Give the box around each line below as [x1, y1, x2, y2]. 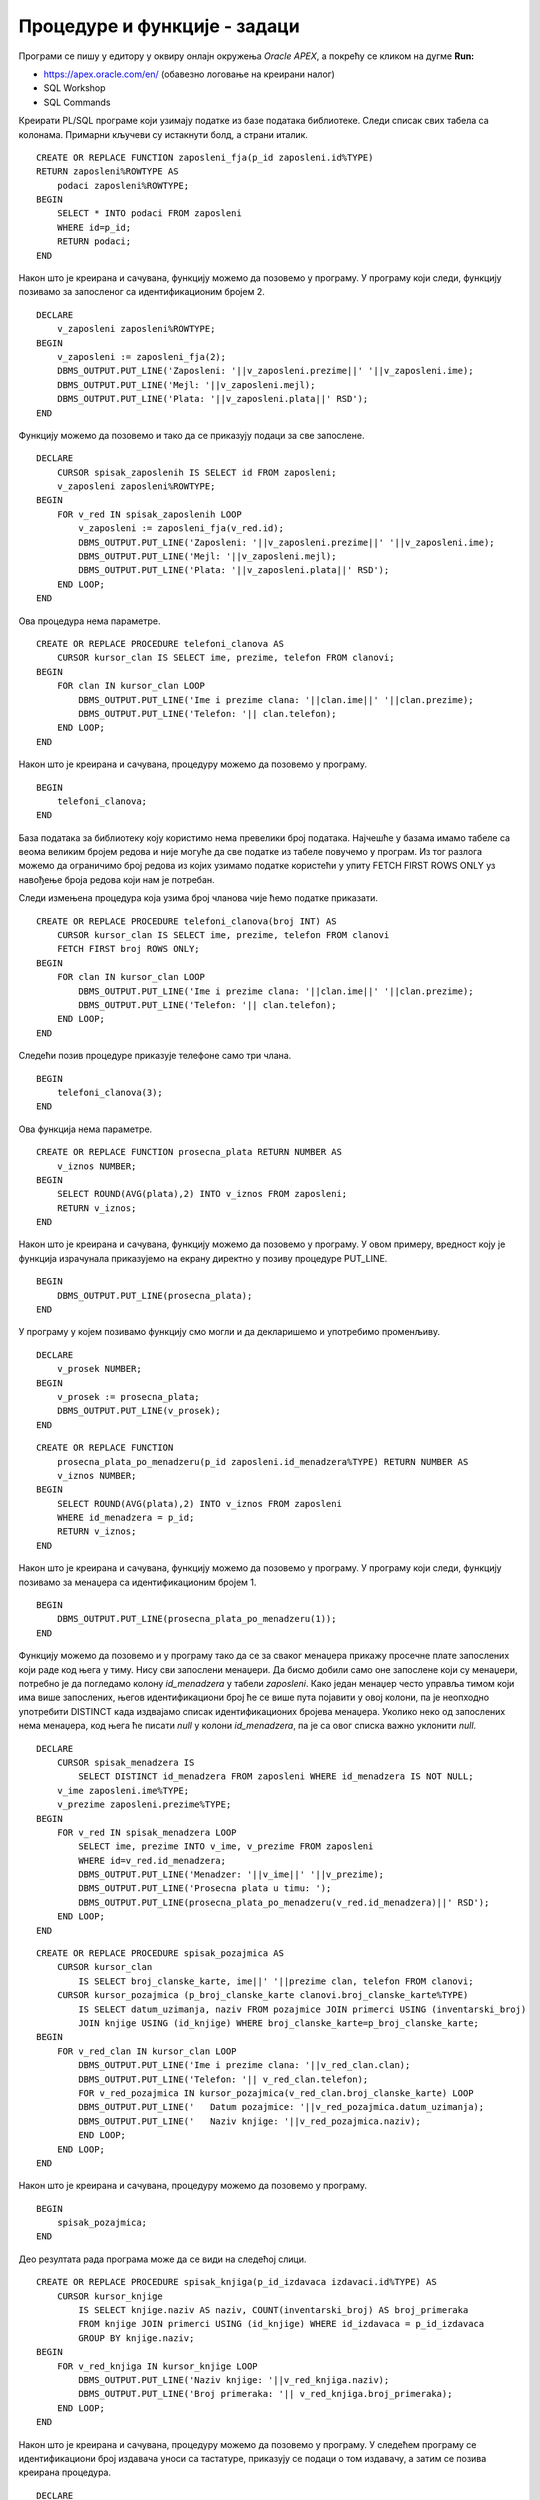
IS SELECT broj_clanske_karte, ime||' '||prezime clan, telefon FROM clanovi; [78, 1975, 474, 1987]
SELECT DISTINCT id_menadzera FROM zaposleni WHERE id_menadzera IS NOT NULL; [78, 1771, 474, 1782]
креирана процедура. [18, 2466, 112, 2479]
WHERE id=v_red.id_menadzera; [78, 1855, 227, 1866]
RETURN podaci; [56, 236, 132, 247]
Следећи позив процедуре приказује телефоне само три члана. [18, 1050, 292, 1062]
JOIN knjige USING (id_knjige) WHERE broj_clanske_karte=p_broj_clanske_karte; [78, 2017, 480, 2029]
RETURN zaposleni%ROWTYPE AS [36, 166, 179, 177]
